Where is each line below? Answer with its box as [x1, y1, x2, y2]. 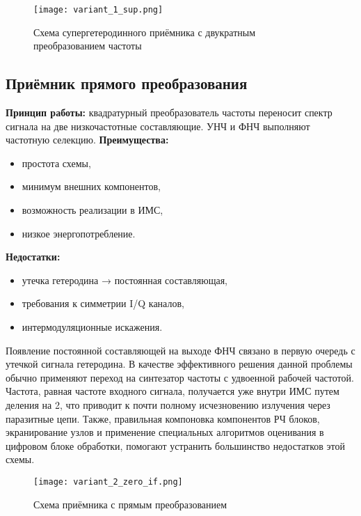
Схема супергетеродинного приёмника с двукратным [33, 24, 256, 39]
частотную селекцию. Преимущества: [6, 132, 169, 147]
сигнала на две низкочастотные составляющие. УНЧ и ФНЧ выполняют [6, 118, 310, 133]
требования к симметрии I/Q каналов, [22, 296, 184, 311]
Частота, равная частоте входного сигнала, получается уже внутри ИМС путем [6, 384, 339, 398]
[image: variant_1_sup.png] [33, 5, 163, 15]
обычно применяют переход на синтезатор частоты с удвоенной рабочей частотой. [6, 370, 354, 384]
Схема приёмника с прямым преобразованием [33, 497, 227, 511]
